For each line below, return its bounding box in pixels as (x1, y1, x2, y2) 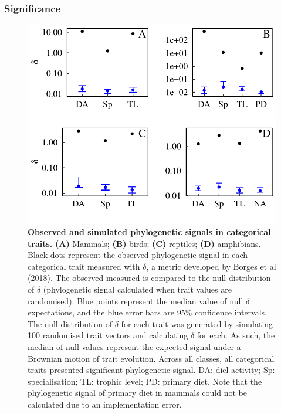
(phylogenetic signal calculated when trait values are (43, 283, 232, 295)
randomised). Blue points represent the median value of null (28, 294, 243, 307)
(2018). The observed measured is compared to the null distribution (28, 272, 271, 284)
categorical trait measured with (28, 260, 140, 272)
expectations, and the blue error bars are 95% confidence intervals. (28, 306, 268, 318)
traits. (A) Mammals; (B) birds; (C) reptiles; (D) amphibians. (28, 237, 261, 249)
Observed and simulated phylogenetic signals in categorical (28, 226, 271, 237)
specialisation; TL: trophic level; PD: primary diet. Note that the (28, 375, 262, 387)
